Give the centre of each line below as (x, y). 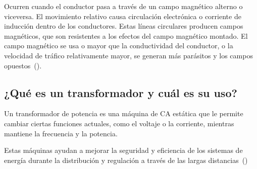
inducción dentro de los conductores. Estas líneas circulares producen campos (124, 26)
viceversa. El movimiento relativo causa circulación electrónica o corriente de (123, 16)
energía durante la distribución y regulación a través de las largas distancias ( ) (126, 160)
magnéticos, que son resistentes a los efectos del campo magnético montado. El (126, 35)
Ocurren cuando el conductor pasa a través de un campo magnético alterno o (123, 6)
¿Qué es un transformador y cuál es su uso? (121, 92)
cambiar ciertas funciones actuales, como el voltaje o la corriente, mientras (119, 123)
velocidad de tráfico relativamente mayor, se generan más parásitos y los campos (128, 55)
